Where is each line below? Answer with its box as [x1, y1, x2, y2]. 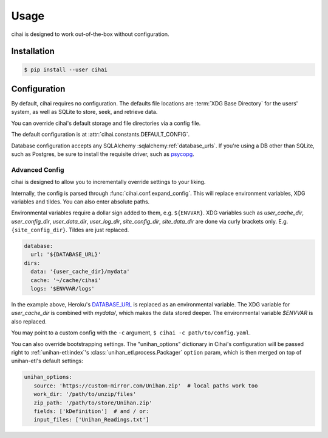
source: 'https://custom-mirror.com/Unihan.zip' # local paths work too [33, 382, 258, 389]
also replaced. [11, 317, 47, 325]
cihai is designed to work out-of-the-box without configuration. [11, 30, 169, 38]
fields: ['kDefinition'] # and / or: [33, 408, 149, 414]
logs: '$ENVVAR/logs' [30, 285, 95, 292]
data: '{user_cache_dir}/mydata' [30, 268, 130, 275]
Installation [11, 46, 55, 57]
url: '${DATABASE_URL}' [30, 251, 101, 258]
